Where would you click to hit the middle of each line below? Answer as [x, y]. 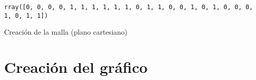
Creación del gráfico [76, 67]
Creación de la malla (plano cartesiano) [66, 32]
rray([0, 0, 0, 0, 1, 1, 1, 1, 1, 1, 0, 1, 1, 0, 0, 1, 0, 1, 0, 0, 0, [129, 7]
